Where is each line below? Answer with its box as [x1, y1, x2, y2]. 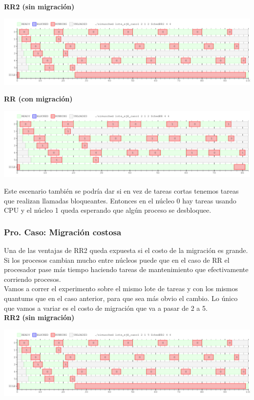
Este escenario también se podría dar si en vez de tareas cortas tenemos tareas [4, 186, 239, 196]
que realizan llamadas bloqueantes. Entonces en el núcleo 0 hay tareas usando [4, 195, 236, 205]
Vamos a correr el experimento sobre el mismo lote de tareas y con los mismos [4, 283, 238, 294]
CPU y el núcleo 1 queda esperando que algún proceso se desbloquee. [4, 205, 212, 215]
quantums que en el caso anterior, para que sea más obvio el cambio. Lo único [4, 293, 238, 303]
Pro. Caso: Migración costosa [4, 225, 122, 238]
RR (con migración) [4, 94, 73, 104]
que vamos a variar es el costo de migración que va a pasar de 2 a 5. [4, 302, 208, 313]
